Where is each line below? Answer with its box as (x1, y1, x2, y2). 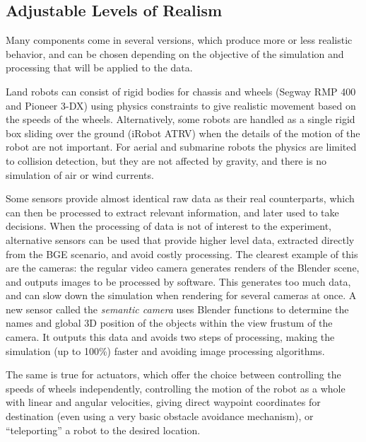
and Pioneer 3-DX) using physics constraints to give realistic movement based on (6, 98, 356, 112)
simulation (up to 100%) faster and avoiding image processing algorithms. (6, 343, 325, 358)
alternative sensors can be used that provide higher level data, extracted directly (6, 232, 355, 247)
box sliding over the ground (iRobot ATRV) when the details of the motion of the (6, 125, 360, 140)
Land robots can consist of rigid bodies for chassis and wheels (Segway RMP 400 (6, 83, 356, 98)
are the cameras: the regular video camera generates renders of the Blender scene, (6, 260, 360, 275)
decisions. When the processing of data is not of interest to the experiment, (6, 219, 332, 233)
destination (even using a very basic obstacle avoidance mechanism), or (6, 409, 314, 424)
